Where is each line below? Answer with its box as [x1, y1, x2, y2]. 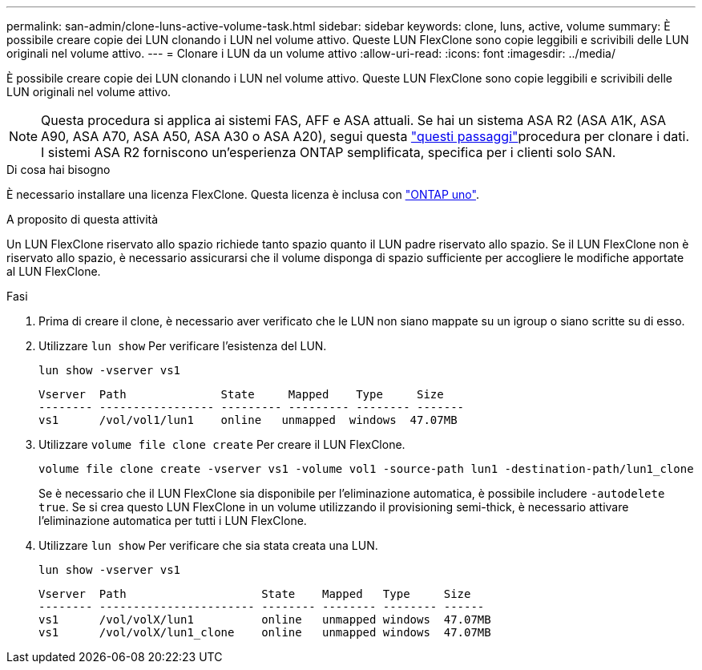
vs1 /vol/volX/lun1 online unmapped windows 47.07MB [38, 613, 491, 626]
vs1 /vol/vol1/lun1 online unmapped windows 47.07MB [38, 414, 458, 426]
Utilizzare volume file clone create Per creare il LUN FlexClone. [38, 438, 405, 451]
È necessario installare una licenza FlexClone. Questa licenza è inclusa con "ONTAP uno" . [6, 188, 479, 201]
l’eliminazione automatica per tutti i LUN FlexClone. [38, 514, 307, 527]
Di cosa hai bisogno [6, 163, 111, 176]
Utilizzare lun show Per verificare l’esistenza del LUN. [38, 339, 327, 353]
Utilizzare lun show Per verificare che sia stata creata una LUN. [38, 539, 378, 552]
